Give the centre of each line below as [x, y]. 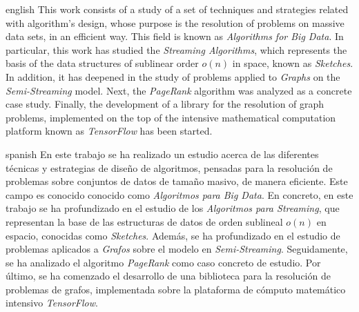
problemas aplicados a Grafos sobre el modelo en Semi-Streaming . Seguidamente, [177, 249]
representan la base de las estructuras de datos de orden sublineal [144, 221]
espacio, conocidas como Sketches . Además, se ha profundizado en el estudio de [173, 235]
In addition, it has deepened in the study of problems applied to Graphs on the [173, 76]
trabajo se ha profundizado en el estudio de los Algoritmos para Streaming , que [173, 208]
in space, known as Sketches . [293, 63]
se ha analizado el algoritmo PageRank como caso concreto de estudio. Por [163, 262]
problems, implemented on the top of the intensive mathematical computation [171, 117]
